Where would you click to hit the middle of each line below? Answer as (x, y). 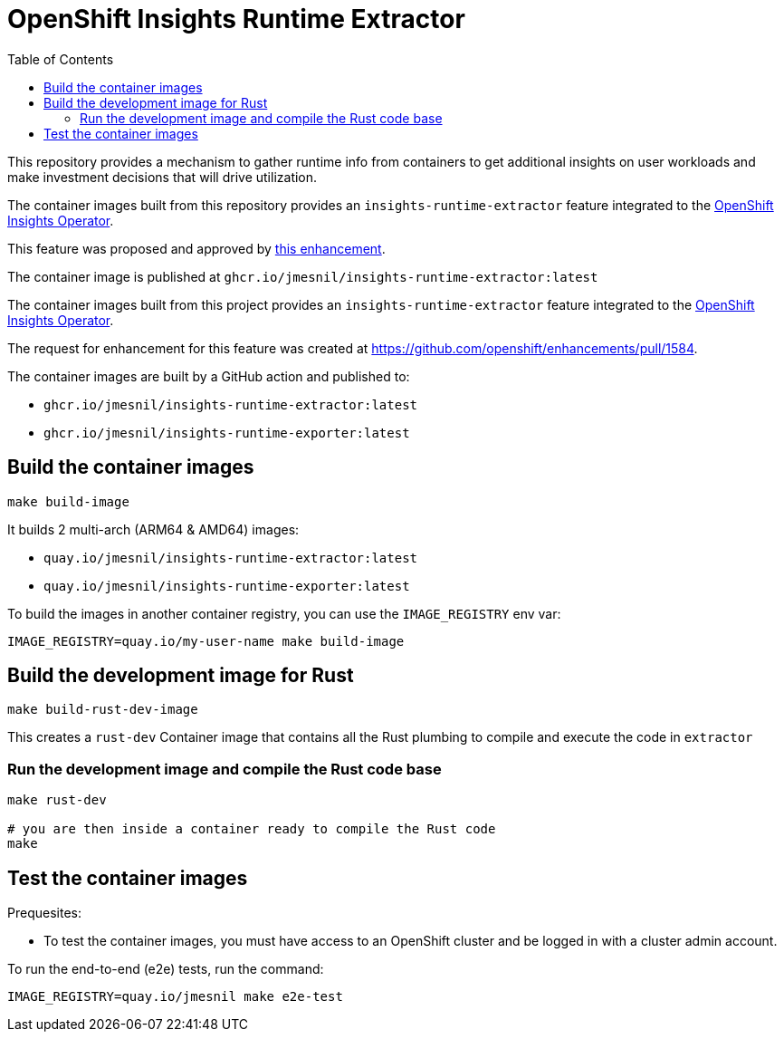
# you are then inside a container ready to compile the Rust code (252, 829)
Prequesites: (44, 913)
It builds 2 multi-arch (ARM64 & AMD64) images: (153, 529)
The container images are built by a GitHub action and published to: (209, 376)
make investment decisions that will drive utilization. (163, 177)
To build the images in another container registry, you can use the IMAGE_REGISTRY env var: (284, 613)
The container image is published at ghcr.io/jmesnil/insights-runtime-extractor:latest (303, 276)
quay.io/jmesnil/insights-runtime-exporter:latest (227, 586)
